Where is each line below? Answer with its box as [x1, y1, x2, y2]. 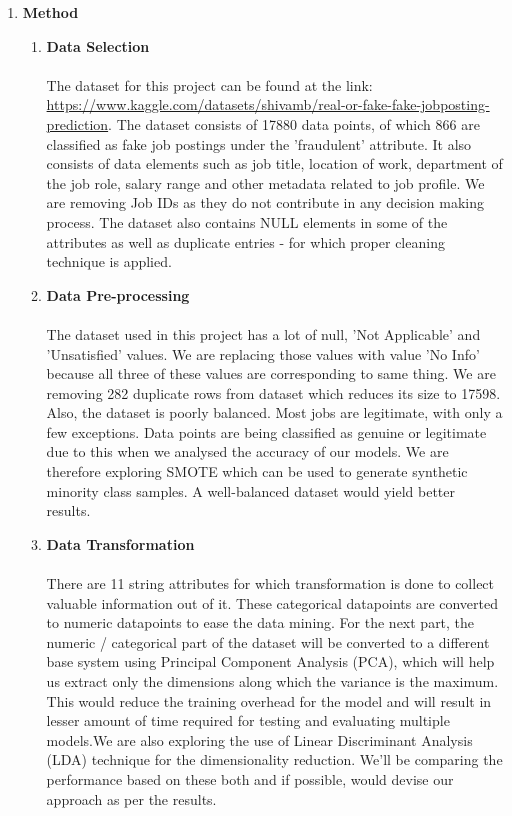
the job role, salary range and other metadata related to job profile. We [46, 172, 485, 193]
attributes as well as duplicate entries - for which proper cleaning [46, 231, 445, 252]
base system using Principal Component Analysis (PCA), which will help [46, 651, 495, 672]
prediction [46, 113, 109, 134]
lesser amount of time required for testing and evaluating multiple [46, 710, 450, 731]
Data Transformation [46, 533, 195, 554]
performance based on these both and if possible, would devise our [46, 768, 454, 789]
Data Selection [46, 35, 150, 56]
